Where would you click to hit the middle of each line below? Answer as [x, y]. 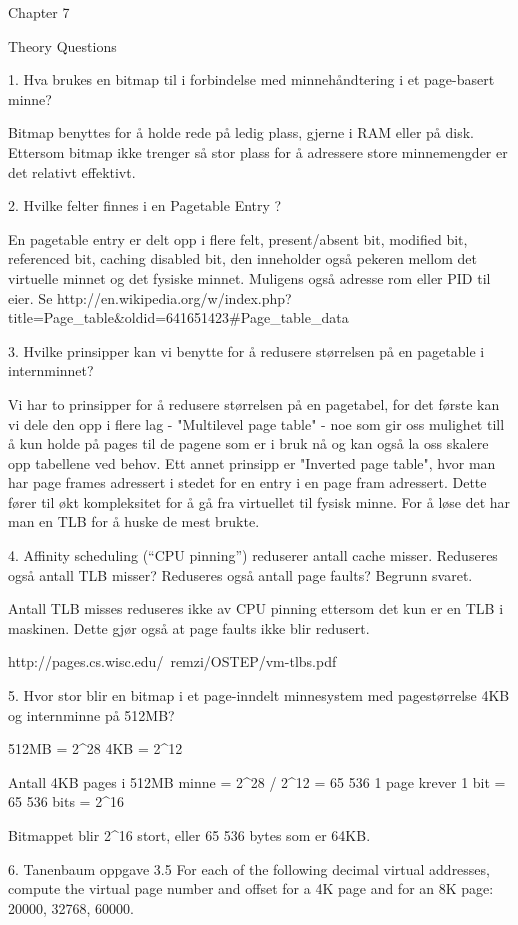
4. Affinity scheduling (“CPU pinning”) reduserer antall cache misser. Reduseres [253, 555]
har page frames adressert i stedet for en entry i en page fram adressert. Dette [247, 482]
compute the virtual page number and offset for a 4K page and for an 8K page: [251, 888]
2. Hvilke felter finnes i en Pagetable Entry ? [145, 205]
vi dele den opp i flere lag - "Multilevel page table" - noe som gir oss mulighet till [256, 423]
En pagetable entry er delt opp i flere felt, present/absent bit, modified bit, [238, 238]
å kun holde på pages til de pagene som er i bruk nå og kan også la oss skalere [248, 443]
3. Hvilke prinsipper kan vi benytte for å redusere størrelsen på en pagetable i [246, 350]
